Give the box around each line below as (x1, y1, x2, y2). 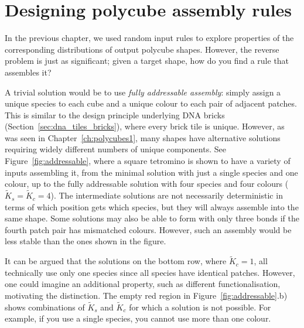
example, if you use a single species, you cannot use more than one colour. (5, 312, 271, 324)
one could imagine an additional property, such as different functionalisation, (5, 278, 281, 290)
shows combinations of (5, 300, 85, 313)
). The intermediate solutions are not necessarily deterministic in (50, 189, 283, 201)
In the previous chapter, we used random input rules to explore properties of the (5, 32, 294, 44)
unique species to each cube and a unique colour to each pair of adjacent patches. (5, 97, 297, 110)
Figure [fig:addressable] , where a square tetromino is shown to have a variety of (5, 155, 291, 167)
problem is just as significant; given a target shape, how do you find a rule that (5, 54, 289, 67)
